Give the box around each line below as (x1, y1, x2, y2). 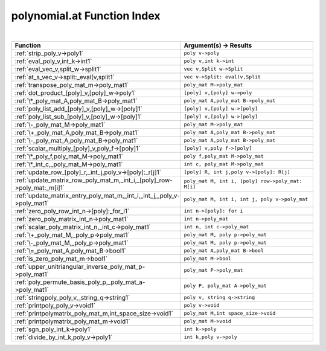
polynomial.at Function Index (11, 9, 161, 22)
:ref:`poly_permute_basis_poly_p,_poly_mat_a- (14, 278, 145, 286)
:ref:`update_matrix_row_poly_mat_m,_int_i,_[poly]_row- (14, 176, 173, 184)
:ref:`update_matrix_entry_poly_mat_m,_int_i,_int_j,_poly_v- (14, 191, 181, 199)
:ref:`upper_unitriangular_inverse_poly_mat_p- (14, 262, 145, 271)
